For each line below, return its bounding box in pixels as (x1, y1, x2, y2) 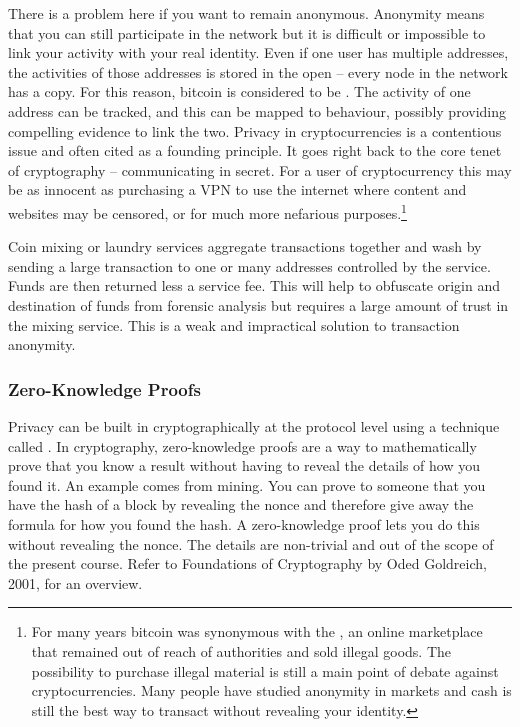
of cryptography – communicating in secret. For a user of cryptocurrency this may (8, 159, 512, 180)
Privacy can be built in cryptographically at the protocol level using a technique (8, 415, 500, 436)
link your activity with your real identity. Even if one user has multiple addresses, (8, 42, 509, 63)
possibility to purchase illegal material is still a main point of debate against (31, 660, 499, 681)
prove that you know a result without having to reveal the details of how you (8, 455, 480, 476)
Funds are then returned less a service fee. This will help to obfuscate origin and (8, 275, 501, 296)
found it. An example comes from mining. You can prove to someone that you (8, 474, 486, 495)
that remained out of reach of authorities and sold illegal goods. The (31, 640, 451, 661)
